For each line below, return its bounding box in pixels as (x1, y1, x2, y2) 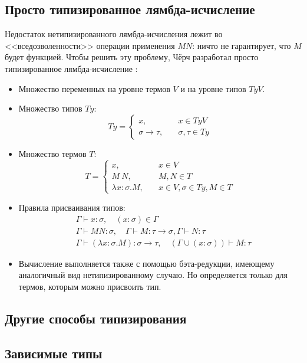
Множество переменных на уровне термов (18, 82, 170, 94)
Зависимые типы (5, 344, 103, 362)
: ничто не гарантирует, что (192, 39, 291, 51)
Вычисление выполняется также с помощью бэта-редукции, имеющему (18, 257, 275, 269)
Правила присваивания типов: (18, 201, 126, 213)
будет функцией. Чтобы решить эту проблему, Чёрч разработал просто (5, 51, 259, 63)
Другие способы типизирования (5, 309, 187, 327)
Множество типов (18, 102, 82, 115)
